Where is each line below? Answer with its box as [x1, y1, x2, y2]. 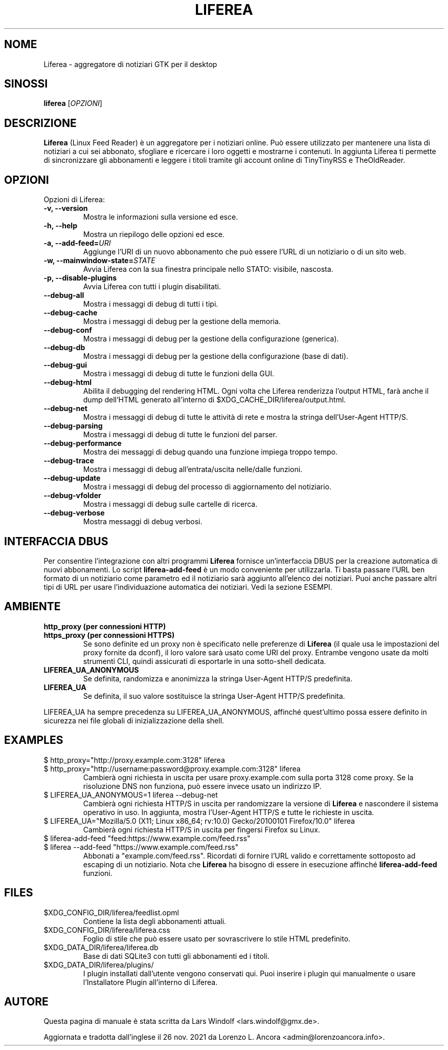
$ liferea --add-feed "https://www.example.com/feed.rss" [43, 842, 239, 851]
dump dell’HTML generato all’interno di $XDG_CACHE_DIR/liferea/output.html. [83, 395, 346, 404]
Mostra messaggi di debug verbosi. [83, 517, 203, 526]
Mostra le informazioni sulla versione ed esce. [83, 212, 238, 222]
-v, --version [43, 204, 88, 213]
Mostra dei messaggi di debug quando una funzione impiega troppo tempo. [83, 447, 338, 457]
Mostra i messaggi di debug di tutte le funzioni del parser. [83, 430, 277, 439]
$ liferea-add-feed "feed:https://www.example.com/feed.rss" [43, 833, 251, 843]
